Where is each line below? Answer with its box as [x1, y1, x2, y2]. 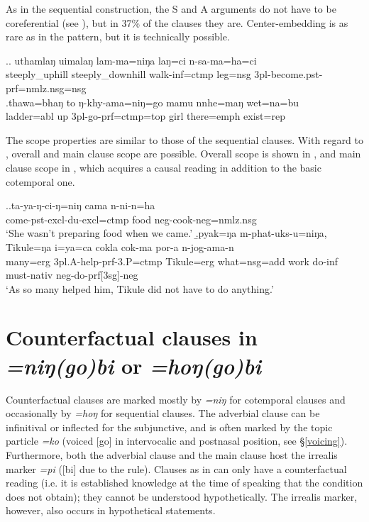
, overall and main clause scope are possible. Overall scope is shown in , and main [6, 146, 361, 161]
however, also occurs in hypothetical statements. [6, 503, 216, 518]
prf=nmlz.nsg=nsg [6, 80, 87, 95]
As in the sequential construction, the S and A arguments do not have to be [6, 1, 336, 16]
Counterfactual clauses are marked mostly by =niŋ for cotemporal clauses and [6, 391, 346, 406]
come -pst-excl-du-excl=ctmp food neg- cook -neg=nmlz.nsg [6, 211, 257, 226]
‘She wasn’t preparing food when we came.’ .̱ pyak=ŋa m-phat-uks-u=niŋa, [6, 226, 327, 240]
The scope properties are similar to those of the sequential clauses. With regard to [6, 132, 363, 147]
